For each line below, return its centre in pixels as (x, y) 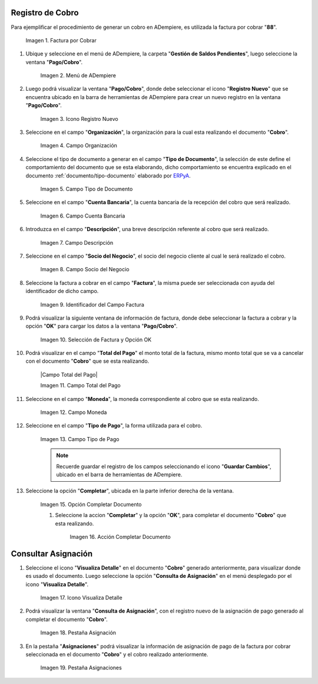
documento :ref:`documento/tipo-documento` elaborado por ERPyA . (108, 175)
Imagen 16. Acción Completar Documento (120, 537)
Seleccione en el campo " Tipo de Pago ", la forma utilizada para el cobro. (114, 426)
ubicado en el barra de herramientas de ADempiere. (119, 474)
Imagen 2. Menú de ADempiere (78, 75)
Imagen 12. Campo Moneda (74, 412)
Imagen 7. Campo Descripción (77, 242)
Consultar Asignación (52, 553)
